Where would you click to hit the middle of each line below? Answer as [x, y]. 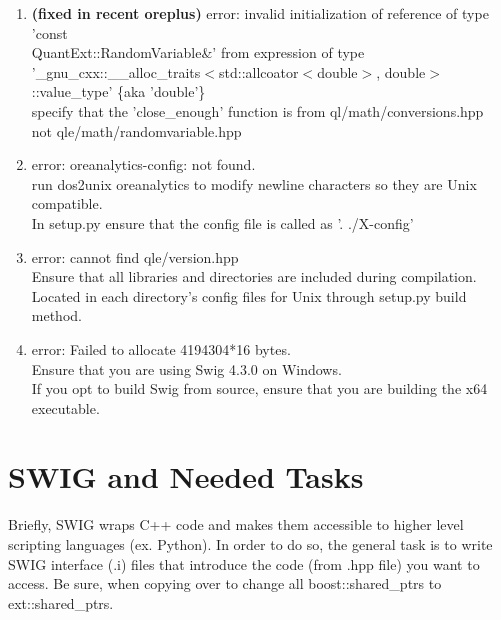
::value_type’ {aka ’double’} [118, 91]
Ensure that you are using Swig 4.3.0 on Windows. [186, 368]
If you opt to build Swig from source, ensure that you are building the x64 [259, 388]
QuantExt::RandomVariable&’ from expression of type [198, 52]
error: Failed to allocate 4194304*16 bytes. [161, 348]
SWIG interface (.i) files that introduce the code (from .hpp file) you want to [244, 563]
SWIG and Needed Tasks [186, 476]
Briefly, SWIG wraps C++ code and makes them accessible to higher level [236, 524]
